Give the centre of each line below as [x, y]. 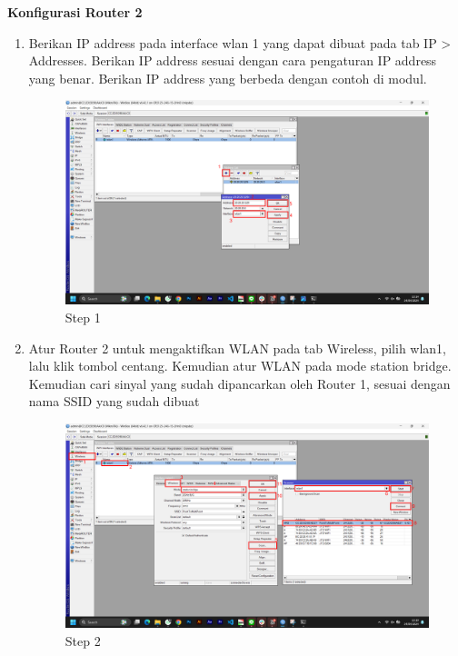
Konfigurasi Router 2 [75, 12]
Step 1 [83, 318]
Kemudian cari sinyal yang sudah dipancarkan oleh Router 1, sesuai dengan [239, 383]
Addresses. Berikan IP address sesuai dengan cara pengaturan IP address [233, 60]
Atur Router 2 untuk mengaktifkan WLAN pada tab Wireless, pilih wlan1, [238, 348]
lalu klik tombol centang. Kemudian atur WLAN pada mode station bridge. [240, 366]
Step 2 [83, 640]
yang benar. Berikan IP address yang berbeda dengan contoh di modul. [228, 78]
